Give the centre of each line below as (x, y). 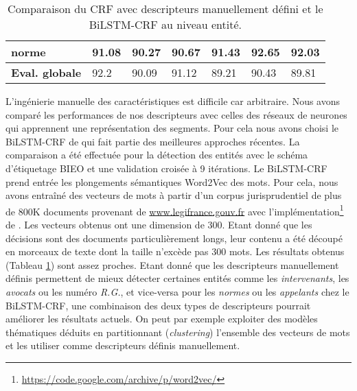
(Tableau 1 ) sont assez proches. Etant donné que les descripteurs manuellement (172, 264)
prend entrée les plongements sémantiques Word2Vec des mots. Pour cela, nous (172, 181)
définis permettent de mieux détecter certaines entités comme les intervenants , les (177, 278)
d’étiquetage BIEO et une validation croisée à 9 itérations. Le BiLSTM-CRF (166, 168)
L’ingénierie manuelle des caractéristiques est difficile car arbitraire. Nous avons (173, 101)
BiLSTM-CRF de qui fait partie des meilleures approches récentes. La (153, 141)
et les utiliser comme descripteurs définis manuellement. (123, 345)
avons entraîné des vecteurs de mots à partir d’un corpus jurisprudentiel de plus (174, 195)
